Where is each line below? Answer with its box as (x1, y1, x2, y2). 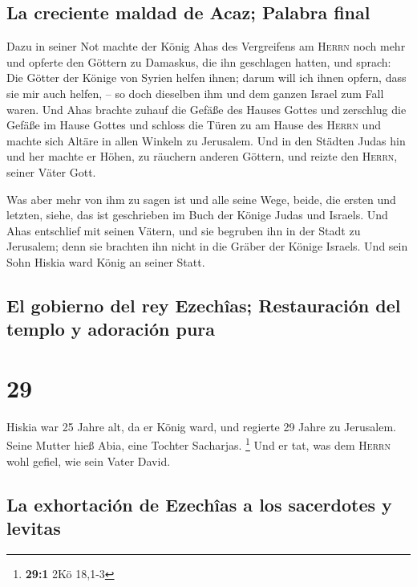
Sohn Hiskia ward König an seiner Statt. (6, 253, 205, 270)
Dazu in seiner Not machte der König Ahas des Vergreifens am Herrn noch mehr (6, 38, 406, 55)
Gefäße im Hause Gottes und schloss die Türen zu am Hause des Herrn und (6, 116, 381, 133)
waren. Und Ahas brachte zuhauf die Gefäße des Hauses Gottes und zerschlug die (6, 100, 407, 117)
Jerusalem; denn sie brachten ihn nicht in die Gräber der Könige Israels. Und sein (6, 238, 408, 255)
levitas (6, 516, 61, 540)
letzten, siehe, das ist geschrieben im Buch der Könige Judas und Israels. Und (6, 206, 388, 223)
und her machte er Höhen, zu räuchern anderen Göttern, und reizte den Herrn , (6, 148, 398, 165)
